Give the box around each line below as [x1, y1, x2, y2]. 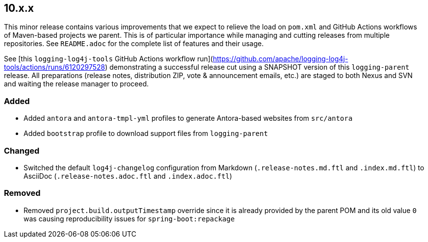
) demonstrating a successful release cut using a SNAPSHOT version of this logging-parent [105, 63, 409, 72]
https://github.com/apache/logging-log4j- [213, 54, 348, 63]
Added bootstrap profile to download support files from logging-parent [24, 129, 268, 138]
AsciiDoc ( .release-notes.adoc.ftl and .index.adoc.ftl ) [24, 171, 232, 180]
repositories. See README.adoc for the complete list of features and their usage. [4, 39, 264, 48]
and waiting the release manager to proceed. [4, 80, 149, 88]
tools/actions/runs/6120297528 [4, 63, 105, 72]
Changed [4, 145, 40, 156]
